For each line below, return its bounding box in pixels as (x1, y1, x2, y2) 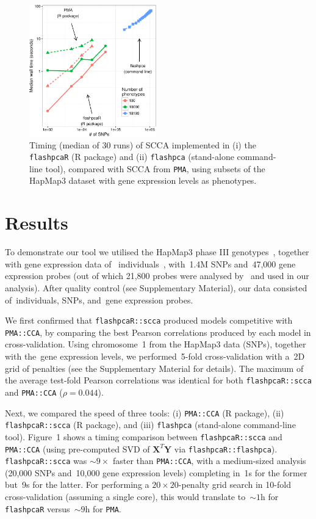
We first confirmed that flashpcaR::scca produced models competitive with (5, 314, 293, 327)
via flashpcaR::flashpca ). (174, 442, 278, 455)
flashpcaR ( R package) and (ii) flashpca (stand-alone (29, 150, 234, 163)
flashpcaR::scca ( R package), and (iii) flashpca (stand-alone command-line (5, 418, 296, 431)
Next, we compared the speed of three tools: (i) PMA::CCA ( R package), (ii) (5, 406, 284, 419)
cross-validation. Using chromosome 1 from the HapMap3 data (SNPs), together (5, 338, 306, 350)
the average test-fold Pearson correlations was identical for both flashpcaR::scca (5, 374, 312, 387)
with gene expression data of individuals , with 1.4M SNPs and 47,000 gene (5, 257, 296, 270)
